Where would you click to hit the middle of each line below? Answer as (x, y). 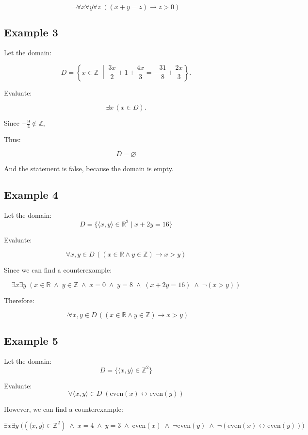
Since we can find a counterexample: (58, 270)
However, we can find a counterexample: (64, 409)
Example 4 (31, 194)
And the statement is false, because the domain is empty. (89, 168)
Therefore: (19, 300)
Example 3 (31, 32)
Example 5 (31, 340)
